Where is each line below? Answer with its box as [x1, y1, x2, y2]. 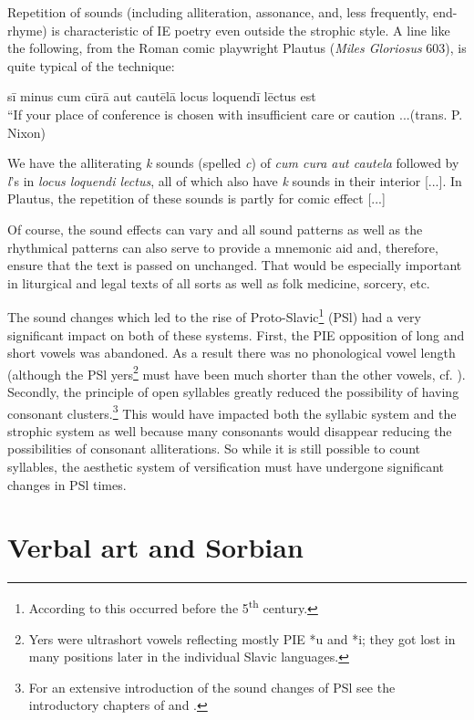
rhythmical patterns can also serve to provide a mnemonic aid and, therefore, [7, 237, 438, 256]
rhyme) [7, 20, 47, 39]
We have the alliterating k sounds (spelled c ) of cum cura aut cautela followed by [7, 153, 459, 172]
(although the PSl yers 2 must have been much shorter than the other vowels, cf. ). [7, 361, 466, 383]
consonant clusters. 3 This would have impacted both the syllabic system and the [7, 401, 457, 423]
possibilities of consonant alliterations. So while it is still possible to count [7, 439, 421, 458]
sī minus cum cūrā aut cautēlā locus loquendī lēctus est [7, 87, 316, 106]
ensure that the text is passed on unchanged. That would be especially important [7, 256, 462, 275]
